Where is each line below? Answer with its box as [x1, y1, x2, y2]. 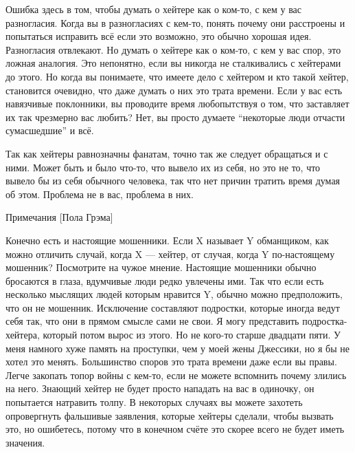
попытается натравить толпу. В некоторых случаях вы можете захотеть [5, 395, 303, 409]
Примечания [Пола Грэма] [5, 210, 113, 224]
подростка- [302, 314, 347, 328]
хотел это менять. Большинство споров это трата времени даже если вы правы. [5, 354, 337, 369]
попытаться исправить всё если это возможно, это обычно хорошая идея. [5, 29, 312, 43]
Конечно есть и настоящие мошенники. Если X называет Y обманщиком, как [5, 233, 329, 247]
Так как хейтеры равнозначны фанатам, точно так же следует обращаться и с [5, 146, 328, 160]
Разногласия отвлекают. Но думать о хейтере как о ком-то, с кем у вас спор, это [5, 42, 341, 56]
